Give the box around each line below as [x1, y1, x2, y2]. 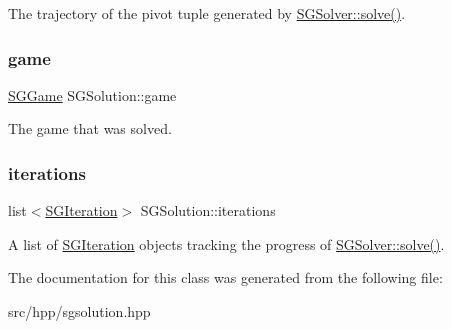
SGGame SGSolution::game [8, 84, 177, 105]
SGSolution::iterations [140, 200, 276, 221]
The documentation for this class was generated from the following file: [8, 267, 443, 288]
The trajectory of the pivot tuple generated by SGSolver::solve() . [8, 3, 406, 23]
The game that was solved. [8, 118, 172, 139]
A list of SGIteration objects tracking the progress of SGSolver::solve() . [8, 233, 445, 254]
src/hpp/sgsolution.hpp [8, 301, 151, 321]
